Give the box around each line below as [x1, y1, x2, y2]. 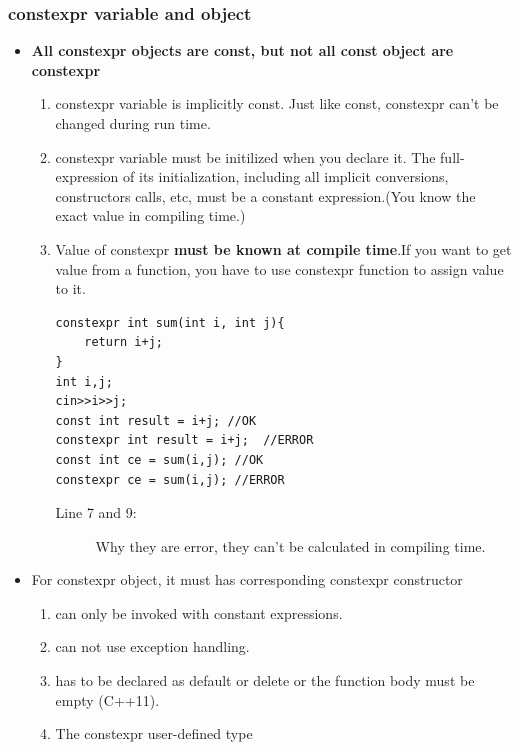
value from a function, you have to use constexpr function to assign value [55, 258, 504, 279]
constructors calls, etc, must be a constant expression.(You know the [55, 185, 476, 206]
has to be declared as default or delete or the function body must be [55, 670, 475, 691]
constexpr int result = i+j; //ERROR [55, 433, 314, 448]
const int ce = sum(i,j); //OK [55, 452, 264, 467]
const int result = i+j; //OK [55, 413, 257, 428]
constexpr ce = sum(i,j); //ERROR [55, 472, 285, 487]
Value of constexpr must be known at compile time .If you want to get [55, 238, 512, 259]
